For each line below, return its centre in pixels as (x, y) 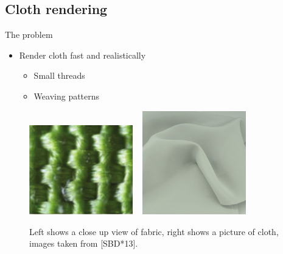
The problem (29, 34)
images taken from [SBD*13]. (84, 243)
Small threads (59, 75)
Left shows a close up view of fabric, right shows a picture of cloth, (154, 231)
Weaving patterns (67, 96)
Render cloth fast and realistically (82, 55)
